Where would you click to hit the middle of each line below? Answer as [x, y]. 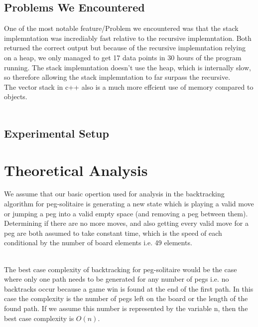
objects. [16, 96]
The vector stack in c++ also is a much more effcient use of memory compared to [129, 86]
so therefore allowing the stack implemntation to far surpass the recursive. [117, 77]
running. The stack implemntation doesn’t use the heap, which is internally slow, [128, 67]
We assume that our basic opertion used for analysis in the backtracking [114, 194]
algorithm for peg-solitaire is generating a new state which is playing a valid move [129, 204]
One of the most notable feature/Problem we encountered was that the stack [121, 28]
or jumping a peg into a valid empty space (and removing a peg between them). [126, 213]
